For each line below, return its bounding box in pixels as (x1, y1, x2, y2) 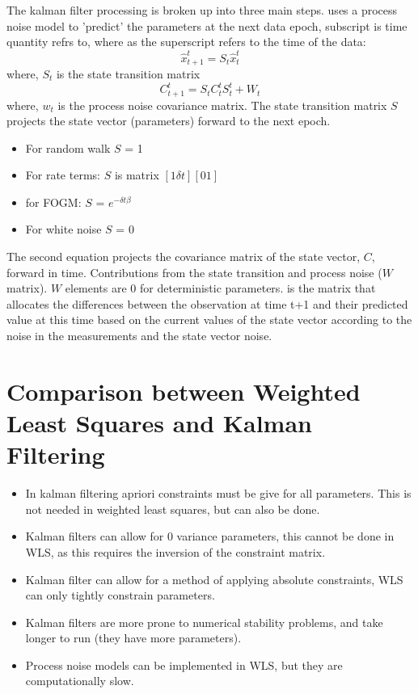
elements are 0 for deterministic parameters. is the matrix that (65, 280, 376, 297)
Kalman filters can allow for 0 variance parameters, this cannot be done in (25, 528, 395, 545)
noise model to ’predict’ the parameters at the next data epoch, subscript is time (6, 17, 407, 34)
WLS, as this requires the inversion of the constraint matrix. (25, 543, 326, 560)
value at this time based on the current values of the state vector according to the (6, 311, 412, 328)
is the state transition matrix (56, 65, 201, 82)
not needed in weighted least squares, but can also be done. (25, 500, 320, 517)
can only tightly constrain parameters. (25, 587, 215, 604)
